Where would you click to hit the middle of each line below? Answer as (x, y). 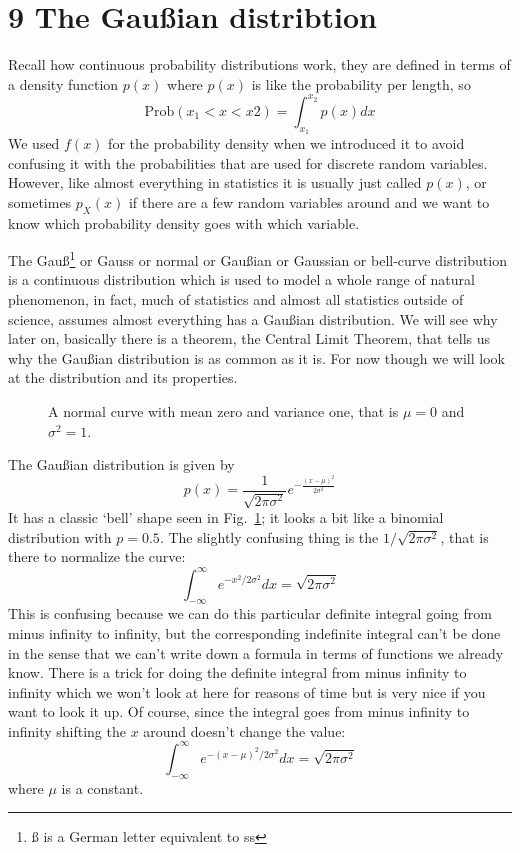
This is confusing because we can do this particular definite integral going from (250, 613)
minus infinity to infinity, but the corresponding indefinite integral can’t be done (254, 632)
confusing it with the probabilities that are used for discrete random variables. (248, 162)
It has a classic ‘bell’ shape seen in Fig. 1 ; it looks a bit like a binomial (226, 517)
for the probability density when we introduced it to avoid (286, 143)
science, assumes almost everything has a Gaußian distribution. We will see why (253, 318)
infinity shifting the (67, 730)
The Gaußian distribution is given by (121, 464)
